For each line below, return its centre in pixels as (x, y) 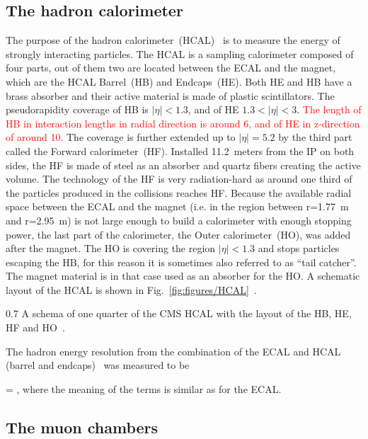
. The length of (329, 109)
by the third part (315, 137)
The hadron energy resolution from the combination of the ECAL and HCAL (173, 351)
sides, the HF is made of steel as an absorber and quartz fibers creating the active (183, 165)
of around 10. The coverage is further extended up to (121, 137)
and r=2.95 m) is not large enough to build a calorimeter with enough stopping (179, 220)
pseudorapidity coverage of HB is (77, 109)
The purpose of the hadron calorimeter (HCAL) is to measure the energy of (173, 40)
